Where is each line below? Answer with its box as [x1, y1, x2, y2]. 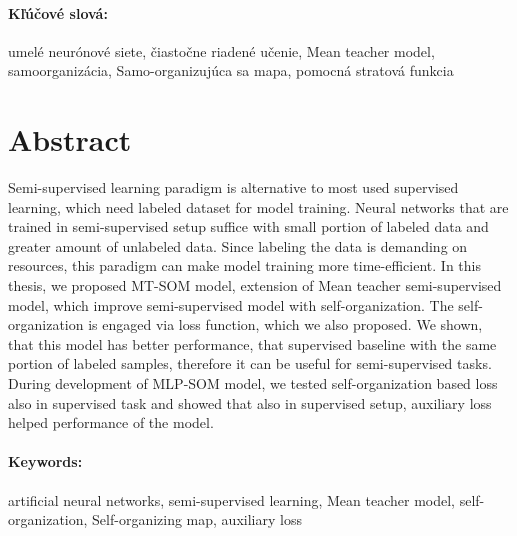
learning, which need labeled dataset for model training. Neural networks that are [8, 196, 509, 217]
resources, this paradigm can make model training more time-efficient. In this [8, 255, 481, 276]
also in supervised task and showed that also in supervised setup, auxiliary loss [8, 392, 492, 413]
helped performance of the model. [8, 412, 214, 433]
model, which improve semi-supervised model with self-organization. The [8, 294, 454, 315]
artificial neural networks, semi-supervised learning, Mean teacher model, [8, 489, 455, 510]
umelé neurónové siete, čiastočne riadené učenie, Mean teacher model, [8, 40, 435, 61]
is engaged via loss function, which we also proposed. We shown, [88, 314, 483, 335]
